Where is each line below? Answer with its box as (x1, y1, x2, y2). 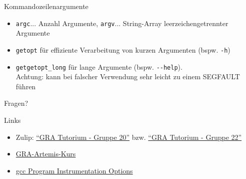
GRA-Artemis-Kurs (15, 148, 76, 159)
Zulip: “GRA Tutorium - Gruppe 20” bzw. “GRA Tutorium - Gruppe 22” (15, 131, 242, 142)
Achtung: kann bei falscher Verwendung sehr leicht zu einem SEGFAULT (15, 71, 240, 82)
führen (15, 81, 36, 91)
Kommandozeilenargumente (4, 1, 88, 11)
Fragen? (4, 98, 28, 108)
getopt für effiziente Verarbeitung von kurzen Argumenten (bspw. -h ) (15, 44, 230, 55)
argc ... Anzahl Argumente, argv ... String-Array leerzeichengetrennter (15, 18, 228, 28)
